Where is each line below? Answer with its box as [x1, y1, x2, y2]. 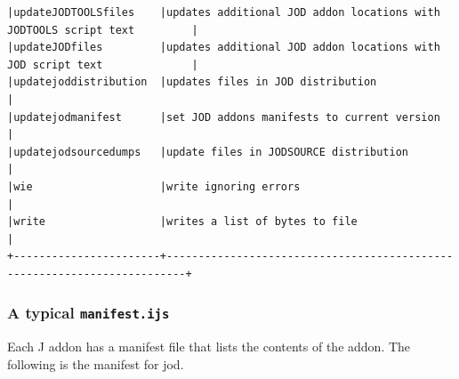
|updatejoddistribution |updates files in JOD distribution [7, 76, 377, 89]
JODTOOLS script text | [7, 23, 198, 36]
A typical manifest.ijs [7, 302, 170, 324]
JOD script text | [7, 58, 198, 71]
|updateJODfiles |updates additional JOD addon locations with [7, 41, 440, 54]
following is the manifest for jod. [7, 354, 184, 373]
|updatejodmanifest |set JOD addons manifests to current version [7, 110, 440, 124]
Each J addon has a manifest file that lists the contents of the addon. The [7, 337, 411, 356]
